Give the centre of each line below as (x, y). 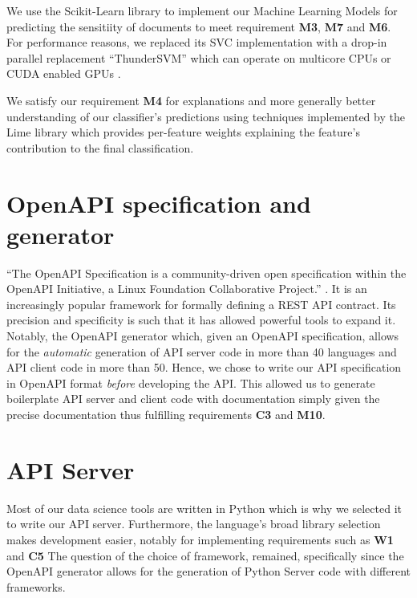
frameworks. (36, 586)
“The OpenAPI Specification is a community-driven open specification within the (206, 273)
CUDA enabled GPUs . (64, 73)
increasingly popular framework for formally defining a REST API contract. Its (201, 304)
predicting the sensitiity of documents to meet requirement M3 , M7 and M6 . (199, 26)
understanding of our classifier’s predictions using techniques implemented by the (206, 116)
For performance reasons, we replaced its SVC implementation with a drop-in (197, 42)
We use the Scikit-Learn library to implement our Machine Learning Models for (202, 10)
